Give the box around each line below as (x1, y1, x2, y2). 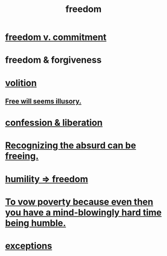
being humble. (5, 217, 66, 229)
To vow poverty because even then (5, 196, 154, 208)
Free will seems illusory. (5, 97, 82, 105)
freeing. (5, 151, 39, 162)
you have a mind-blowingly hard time (5, 207, 162, 218)
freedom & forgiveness (5, 54, 102, 66)
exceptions (5, 240, 52, 252)
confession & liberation (5, 117, 103, 128)
